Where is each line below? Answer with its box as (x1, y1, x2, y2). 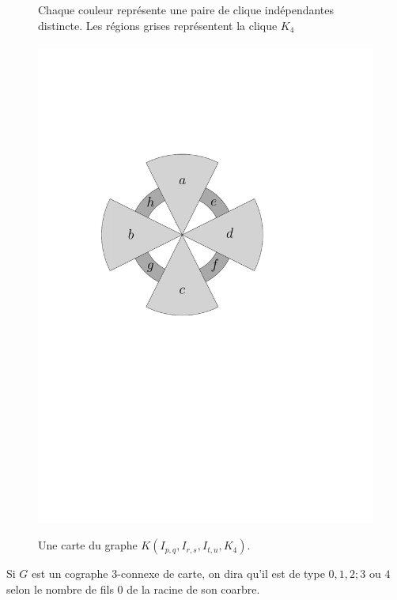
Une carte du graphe (38, 537, 138, 553)
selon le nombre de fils (6, 580, 114, 597)
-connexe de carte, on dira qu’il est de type (117, 565, 325, 582)
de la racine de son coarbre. (127, 580, 260, 597)
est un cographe (32, 565, 108, 582)
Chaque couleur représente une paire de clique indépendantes (38, 2, 335, 17)
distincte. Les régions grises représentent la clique (38, 17, 278, 33)
